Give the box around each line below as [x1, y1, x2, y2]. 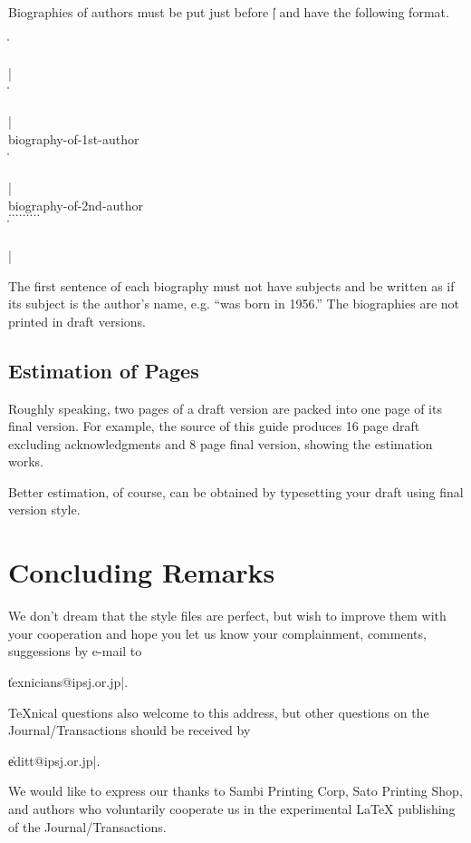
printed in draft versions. [8, 311, 146, 330]
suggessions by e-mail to [8, 642, 142, 661]
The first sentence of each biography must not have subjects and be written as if [8, 276, 455, 295]
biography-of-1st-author [8, 129, 139, 148]
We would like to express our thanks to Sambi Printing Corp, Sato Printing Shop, [8, 781, 463, 800]
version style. [8, 500, 81, 519]
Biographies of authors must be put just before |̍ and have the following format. [8, 3, 449, 21]
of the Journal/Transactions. [8, 817, 167, 836]
